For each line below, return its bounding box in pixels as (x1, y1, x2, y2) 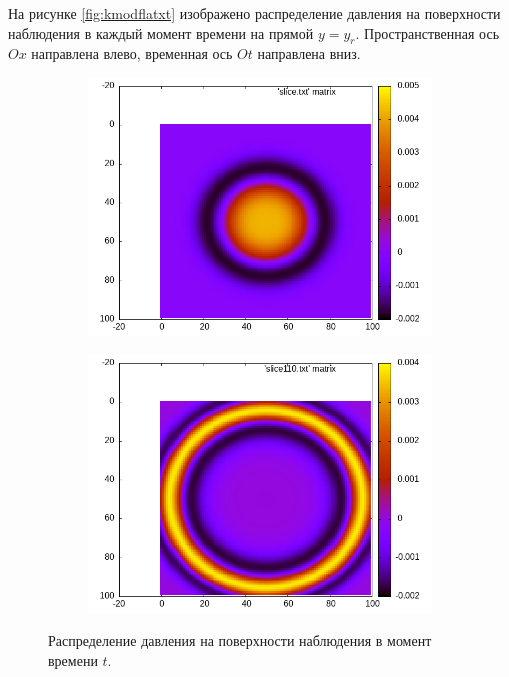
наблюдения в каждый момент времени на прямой (8, 22, 314, 43)
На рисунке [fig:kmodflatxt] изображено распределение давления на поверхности (8, 3, 501, 23)
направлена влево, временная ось (31, 43, 233, 64)
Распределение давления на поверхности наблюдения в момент (48, 630, 432, 651)
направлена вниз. (257, 43, 361, 64)
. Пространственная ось (355, 22, 500, 43)
